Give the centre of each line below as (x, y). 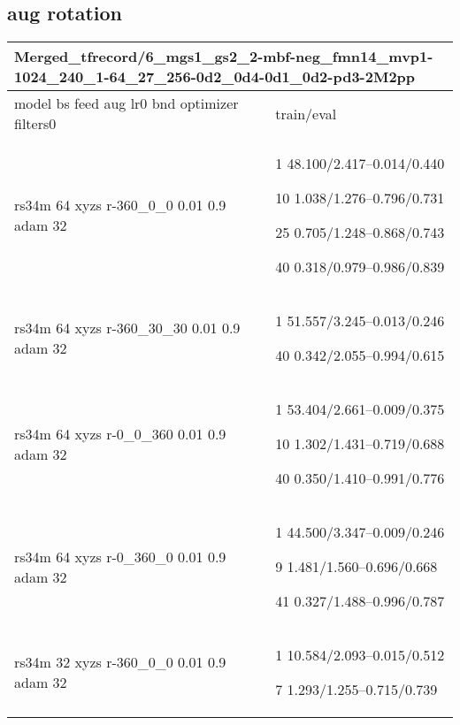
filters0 (35, 124)
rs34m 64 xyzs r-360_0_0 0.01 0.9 (120, 205)
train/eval (306, 113)
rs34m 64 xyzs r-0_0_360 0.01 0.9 (120, 433)
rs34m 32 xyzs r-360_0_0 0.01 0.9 (120, 662)
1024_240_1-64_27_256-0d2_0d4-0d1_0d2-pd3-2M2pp (215, 77)
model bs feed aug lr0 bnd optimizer (126, 103)
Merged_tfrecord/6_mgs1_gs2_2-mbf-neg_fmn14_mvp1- (224, 57)
